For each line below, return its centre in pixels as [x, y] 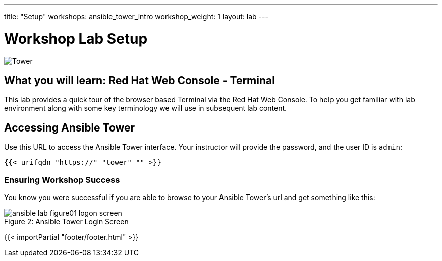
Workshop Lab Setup [76, 39]
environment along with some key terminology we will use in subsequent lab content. [146, 108]
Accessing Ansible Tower [70, 127]
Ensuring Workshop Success [62, 180]
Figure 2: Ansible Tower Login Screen [66, 221]
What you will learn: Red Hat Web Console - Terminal [140, 80]
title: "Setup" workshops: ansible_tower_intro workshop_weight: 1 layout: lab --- [136, 16]
